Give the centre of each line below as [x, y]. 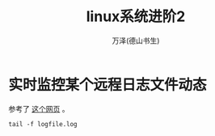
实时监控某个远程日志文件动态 [108, 85]
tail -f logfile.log [43, 124]
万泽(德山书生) [136, 40]
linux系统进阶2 [136, 17]
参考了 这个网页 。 [39, 108]
